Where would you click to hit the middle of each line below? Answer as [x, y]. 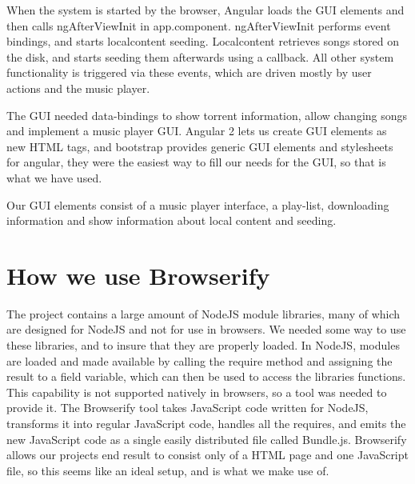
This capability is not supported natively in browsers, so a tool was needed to [197, 392]
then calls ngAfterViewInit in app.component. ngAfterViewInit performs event [199, 25]
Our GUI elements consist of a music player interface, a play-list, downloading [198, 204]
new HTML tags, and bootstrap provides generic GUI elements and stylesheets [200, 146]
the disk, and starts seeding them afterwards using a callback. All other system [200, 56]
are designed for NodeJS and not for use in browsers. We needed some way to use [206, 329]
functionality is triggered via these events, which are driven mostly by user [189, 72]
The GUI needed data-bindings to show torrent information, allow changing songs [207, 115]
